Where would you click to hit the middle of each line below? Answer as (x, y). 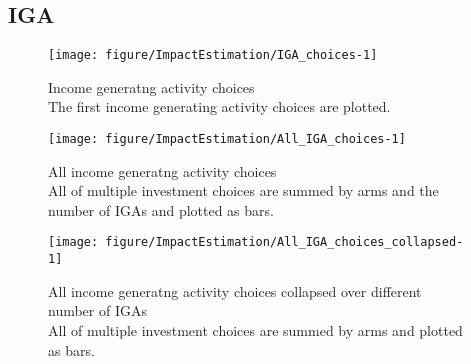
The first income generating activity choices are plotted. (219, 106)
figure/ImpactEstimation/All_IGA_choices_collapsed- (284, 242)
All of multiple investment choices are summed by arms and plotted (255, 329)
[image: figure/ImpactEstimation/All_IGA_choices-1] (227, 139)
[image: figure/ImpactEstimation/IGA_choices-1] (213, 55)
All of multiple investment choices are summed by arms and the (243, 190)
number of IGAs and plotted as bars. (161, 209)
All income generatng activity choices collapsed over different (235, 290)
